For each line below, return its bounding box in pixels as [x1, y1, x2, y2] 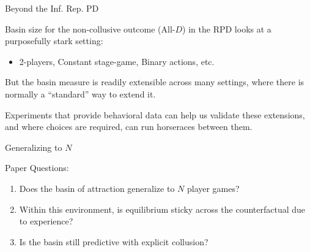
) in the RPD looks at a [182, 22, 271, 35]
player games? [186, 181, 240, 194]
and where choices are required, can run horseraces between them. [5, 120, 253, 133]
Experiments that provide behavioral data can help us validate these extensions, [5, 108, 305, 121]
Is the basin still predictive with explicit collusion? [19, 235, 209, 248]
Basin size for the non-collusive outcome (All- [5, 22, 175, 35]
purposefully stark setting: [5, 34, 103, 47]
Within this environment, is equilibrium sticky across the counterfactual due [19, 202, 306, 215]
